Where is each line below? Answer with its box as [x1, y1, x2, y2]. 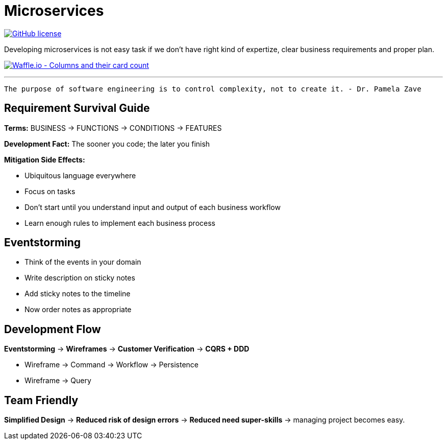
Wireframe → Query [24, 376, 91, 385]
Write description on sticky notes [24, 273, 135, 283]
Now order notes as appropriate [24, 305, 132, 314]
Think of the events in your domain [24, 258, 141, 267]
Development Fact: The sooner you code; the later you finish [4, 139, 210, 148]
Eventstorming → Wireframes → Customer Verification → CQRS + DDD [4, 344, 250, 354]
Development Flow [4, 322, 101, 336]
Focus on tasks [24, 186, 76, 196]
